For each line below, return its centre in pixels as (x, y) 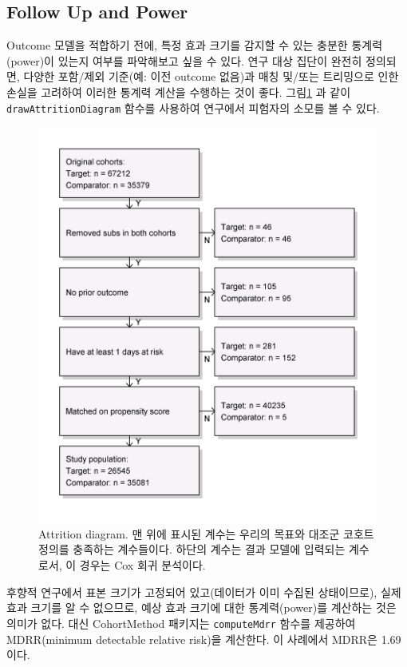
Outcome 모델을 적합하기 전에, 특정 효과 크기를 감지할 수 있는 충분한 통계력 (195, 45)
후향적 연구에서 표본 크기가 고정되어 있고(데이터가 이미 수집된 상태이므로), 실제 (204, 592)
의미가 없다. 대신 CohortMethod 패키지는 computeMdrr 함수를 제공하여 (181, 623)
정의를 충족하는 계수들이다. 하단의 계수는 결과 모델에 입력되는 (192, 549)
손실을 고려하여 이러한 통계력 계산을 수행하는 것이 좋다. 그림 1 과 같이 (179, 91)
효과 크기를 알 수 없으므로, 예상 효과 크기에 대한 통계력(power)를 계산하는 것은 (202, 607)
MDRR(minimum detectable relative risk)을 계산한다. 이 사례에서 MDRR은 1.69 (204, 639)
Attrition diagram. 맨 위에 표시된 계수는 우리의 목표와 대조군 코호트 (206, 533)
